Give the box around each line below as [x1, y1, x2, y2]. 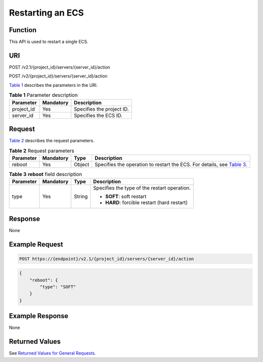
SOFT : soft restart [105, 193, 147, 200]
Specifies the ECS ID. [74, 112, 123, 119]
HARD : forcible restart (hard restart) [105, 199, 188, 206]
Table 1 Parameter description [9, 92, 78, 98]
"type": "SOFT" [39, 284, 76, 290]
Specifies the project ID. [74, 105, 129, 112]
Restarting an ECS [9, 7, 84, 18]
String [74, 193, 88, 200]
